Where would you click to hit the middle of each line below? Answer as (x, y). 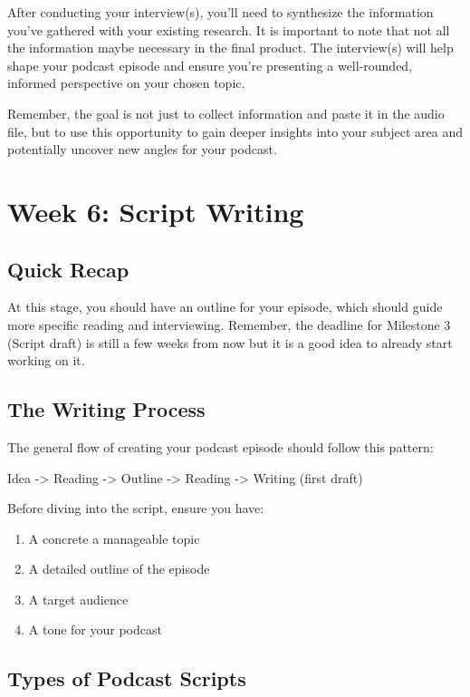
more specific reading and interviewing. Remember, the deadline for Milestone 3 (229, 324)
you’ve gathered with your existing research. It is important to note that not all (229, 29)
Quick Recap (68, 269)
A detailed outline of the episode (119, 569)
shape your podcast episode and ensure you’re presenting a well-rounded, (210, 65)
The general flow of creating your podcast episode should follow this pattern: (221, 446)
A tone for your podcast (95, 629)
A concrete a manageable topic (114, 538)
